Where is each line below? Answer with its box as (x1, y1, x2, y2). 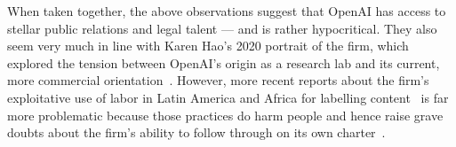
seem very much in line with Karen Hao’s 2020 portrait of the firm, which (7, 36, 409, 55)
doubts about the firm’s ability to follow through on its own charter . (7, 123, 386, 142)
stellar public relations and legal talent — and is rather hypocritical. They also (7, 19, 437, 37)
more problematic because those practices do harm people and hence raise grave (7, 105, 444, 124)
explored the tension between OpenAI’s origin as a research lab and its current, (7, 53, 440, 72)
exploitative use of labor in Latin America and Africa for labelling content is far (7, 88, 449, 106)
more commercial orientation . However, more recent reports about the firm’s (7, 71, 429, 89)
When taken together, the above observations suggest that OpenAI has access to (7, 2, 446, 19)
